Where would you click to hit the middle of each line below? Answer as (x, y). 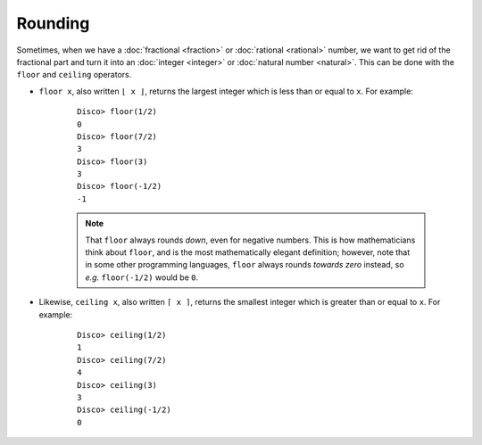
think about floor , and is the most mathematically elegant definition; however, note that (248, 252)
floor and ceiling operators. (74, 75)
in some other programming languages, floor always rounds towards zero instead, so (245, 265)
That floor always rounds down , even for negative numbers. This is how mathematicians (250, 240)
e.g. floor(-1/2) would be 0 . (142, 277)
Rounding (53, 23)
